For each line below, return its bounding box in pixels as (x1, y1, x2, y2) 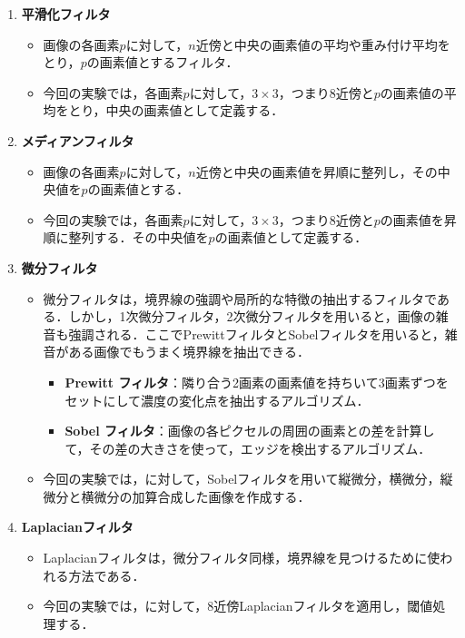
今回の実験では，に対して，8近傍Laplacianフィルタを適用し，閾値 (43, 596, 433, 615)
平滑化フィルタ (21, 5, 111, 23)
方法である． (68, 565, 145, 584)
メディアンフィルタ (21, 131, 134, 150)
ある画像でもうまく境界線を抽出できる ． (68, 342, 310, 361)
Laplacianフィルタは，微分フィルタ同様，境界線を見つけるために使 (43, 548, 440, 567)
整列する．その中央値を (68, 228, 209, 247)
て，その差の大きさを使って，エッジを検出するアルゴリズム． (64, 438, 431, 457)
